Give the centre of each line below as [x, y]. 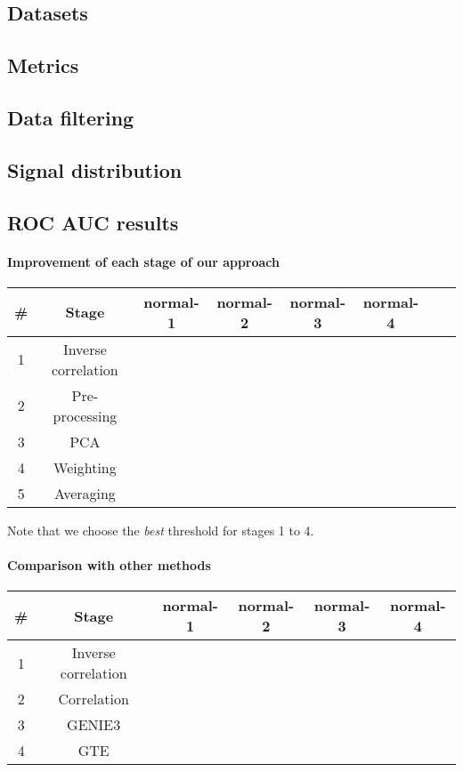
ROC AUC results [93, 222]
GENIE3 [94, 725]
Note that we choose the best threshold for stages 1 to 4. [161, 530]
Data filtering [71, 117]
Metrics [43, 65]
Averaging [85, 493]
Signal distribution [95, 169]
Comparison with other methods [109, 564]
